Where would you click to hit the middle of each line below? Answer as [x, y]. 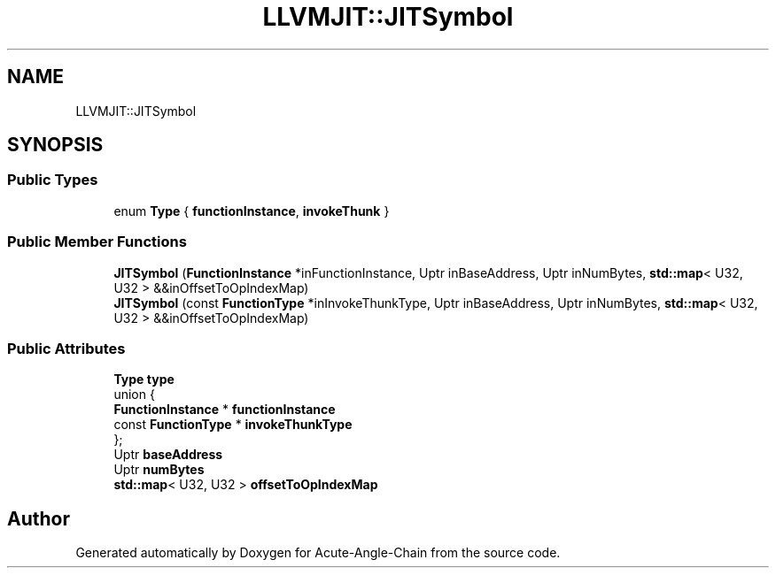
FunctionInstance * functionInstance [225, 410]
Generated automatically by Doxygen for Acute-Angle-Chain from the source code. [318, 553]
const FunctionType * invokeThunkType [233, 425]
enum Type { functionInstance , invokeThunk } [252, 211]
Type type [144, 379]
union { [134, 395]
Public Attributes [66, 348]
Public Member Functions [97, 242]
